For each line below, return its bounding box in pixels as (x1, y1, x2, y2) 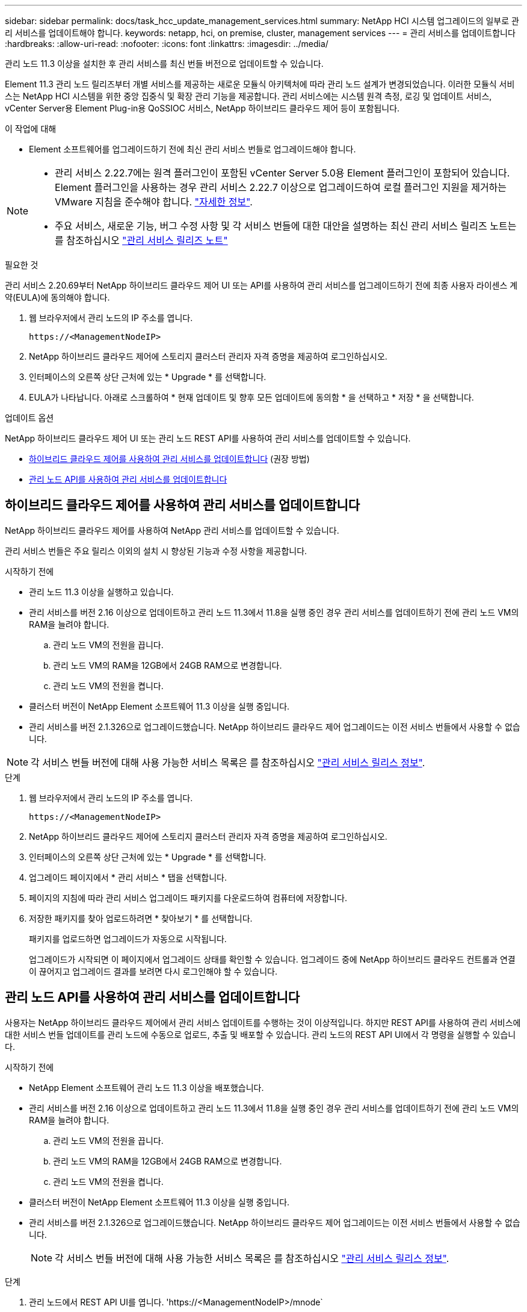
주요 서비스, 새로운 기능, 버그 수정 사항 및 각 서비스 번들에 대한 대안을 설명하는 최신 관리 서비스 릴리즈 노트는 (55, 220, 517, 232)
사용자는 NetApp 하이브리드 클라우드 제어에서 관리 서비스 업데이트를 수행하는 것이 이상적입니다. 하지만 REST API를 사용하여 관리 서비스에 (5, 1017, 521, 1028)
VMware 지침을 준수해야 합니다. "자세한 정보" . (55, 196, 253, 208)
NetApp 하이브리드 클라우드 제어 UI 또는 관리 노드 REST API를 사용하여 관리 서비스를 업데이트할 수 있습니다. (5, 433, 411, 443)
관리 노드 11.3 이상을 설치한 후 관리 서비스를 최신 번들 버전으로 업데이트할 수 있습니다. (5, 58, 324, 69)
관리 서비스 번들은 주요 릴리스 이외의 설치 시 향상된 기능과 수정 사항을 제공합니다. (5, 545, 307, 556)
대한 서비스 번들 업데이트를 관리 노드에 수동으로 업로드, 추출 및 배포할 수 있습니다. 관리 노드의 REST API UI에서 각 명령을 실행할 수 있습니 (5, 1029, 516, 1040)
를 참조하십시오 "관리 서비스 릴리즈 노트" (55, 234, 228, 246)
